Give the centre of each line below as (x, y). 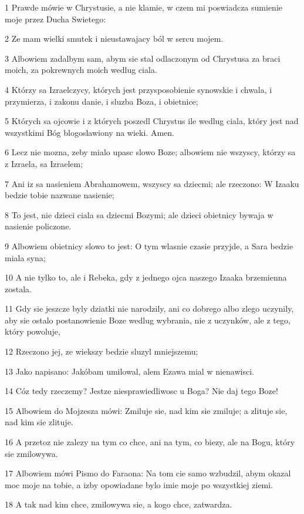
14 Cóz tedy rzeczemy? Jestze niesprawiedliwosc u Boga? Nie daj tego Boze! (141, 391)
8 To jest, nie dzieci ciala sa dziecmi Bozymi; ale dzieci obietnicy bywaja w (139, 214)
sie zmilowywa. (31, 453)
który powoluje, (33, 331)
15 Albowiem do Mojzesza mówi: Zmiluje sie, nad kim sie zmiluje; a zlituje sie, (146, 410)
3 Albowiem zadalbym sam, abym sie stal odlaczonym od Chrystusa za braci (143, 58)
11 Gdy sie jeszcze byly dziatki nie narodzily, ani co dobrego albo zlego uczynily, (149, 308)
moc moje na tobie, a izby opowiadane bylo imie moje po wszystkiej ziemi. (139, 484)
